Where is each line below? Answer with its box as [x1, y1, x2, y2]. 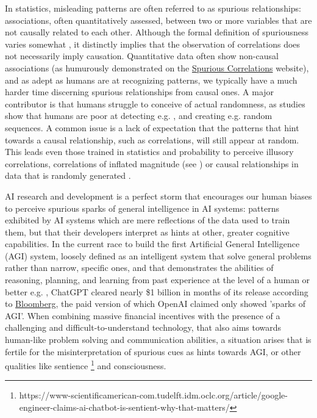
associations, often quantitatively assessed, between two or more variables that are [5, 13, 312, 26]
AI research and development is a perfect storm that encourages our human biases [5, 189, 312, 202]
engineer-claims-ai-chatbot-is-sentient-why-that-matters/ [19, 401, 230, 414]
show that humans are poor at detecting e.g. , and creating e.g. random [5, 109, 272, 122]
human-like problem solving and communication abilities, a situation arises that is [5, 333, 312, 346]
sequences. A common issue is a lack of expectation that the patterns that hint [5, 121, 299, 134]
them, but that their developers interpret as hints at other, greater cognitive [5, 225, 290, 238]
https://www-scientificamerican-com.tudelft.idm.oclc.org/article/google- [19, 389, 288, 402]
